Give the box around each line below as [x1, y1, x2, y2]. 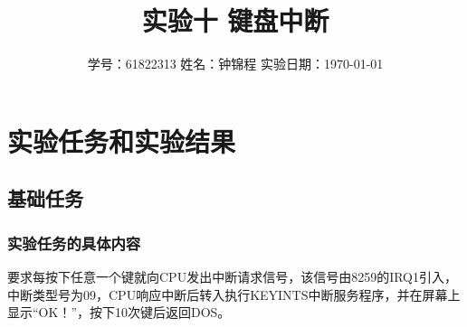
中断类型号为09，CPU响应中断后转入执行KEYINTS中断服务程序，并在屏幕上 [7, 285, 461, 304]
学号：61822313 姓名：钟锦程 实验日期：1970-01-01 [87, 54, 384, 73]
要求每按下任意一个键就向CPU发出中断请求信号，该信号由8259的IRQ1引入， [7, 266, 457, 285]
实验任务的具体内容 [7, 231, 141, 254]
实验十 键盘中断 [141, 2, 329, 39]
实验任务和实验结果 [7, 122, 236, 159]
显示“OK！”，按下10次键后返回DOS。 [7, 303, 231, 322]
